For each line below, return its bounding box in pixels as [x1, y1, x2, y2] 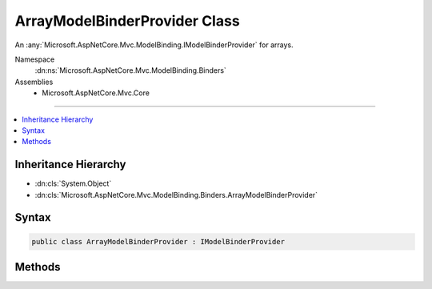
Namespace [14, 54, 55, 64]
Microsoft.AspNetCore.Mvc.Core [42, 88, 150, 98]
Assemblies [14, 77, 54, 86]
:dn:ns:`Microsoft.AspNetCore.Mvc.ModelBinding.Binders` [34, 66, 227, 75]
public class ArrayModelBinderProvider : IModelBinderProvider [31, 237, 286, 246]
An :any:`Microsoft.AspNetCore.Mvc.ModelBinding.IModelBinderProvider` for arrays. [14, 40, 294, 50]
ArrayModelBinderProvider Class [14, 12, 240, 30]
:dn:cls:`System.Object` [34, 179, 112, 188]
